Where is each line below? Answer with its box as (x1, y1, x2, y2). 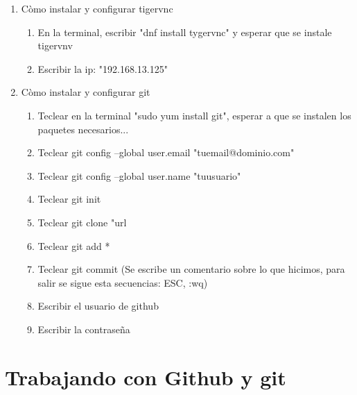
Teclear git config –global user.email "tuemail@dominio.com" (37, 145, 295, 160)
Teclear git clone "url (37, 215, 127, 229)
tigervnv (37, 38, 73, 53)
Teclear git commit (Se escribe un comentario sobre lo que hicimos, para (37, 262, 345, 276)
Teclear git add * (37, 238, 110, 253)
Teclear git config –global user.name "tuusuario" (37, 168, 241, 183)
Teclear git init (37, 192, 101, 206)
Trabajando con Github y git (5, 362, 286, 391)
